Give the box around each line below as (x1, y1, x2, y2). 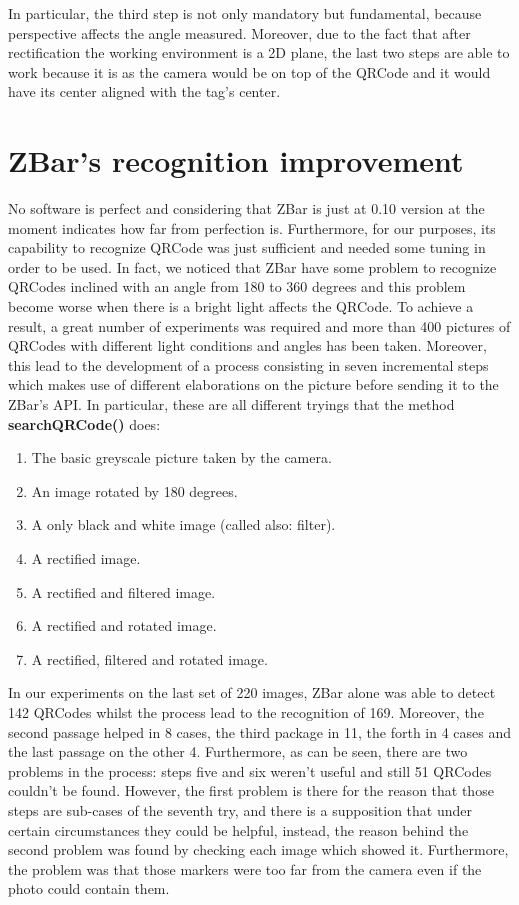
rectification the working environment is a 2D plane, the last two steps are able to (8, 42, 510, 63)
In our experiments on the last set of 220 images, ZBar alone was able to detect (8, 682, 496, 703)
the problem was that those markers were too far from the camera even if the (8, 858, 482, 879)
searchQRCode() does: (8, 413, 161, 434)
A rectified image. (31, 548, 141, 568)
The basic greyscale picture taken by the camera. (31, 447, 332, 468)
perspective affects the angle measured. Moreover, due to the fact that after (8, 22, 471, 43)
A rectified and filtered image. (31, 581, 216, 602)
